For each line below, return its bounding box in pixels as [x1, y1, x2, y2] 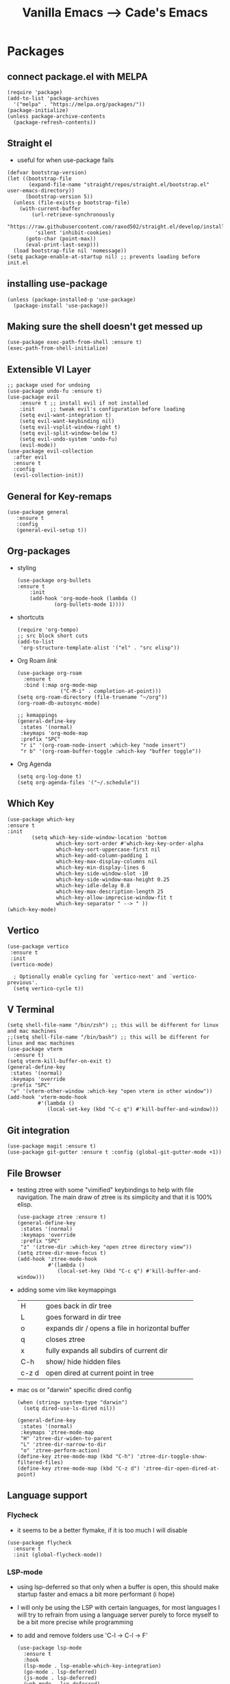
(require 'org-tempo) [16, 626, 79, 633]
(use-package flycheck [7, 1539, 72, 1546]
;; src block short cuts [16, 632, 88, 639]
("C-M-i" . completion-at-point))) [60, 687, 162, 694]
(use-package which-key [7, 816, 75, 823]
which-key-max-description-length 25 [55, 888, 164, 895]
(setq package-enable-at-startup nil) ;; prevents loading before [7, 253, 201, 260]
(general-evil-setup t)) [16, 527, 88, 534]
